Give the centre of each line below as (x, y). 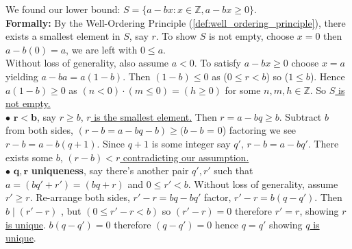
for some (243, 90)
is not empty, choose (251, 36)
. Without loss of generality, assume (263, 183)
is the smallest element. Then (155, 116)
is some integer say (191, 143)
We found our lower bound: (63, 9)
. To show (176, 36)
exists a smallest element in (63, 36)
